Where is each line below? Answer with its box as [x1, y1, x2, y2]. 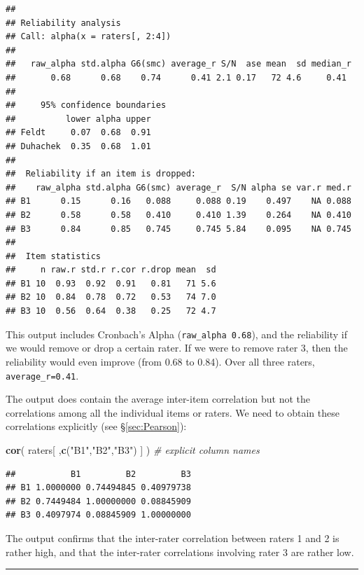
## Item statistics [6, 251, 101, 261]
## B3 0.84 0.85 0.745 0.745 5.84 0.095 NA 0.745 [6, 223, 351, 234]
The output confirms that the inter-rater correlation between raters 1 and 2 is [6, 530, 339, 545]
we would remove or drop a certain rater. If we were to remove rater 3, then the [6, 340, 348, 355]
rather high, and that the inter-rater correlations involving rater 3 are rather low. [6, 544, 354, 559]
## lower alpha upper [6, 113, 151, 124]
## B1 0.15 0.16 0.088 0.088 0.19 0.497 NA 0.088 [6, 196, 351, 207]
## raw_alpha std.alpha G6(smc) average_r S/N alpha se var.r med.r [6, 182, 351, 193]
